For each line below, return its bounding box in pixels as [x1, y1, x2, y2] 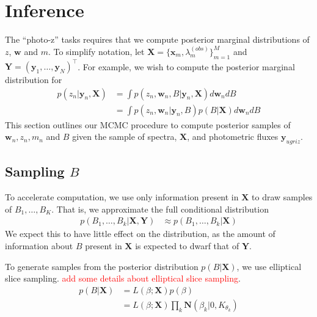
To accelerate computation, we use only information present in [5, 191, 239, 203]
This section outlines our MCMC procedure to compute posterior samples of [5, 118, 291, 131]
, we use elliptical [236, 260, 302, 272]
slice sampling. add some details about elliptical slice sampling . [5, 272, 241, 285]
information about [5, 239, 73, 252]
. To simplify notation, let [48, 45, 145, 57]
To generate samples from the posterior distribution [5, 260, 199, 272]
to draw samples [252, 191, 313, 203]
